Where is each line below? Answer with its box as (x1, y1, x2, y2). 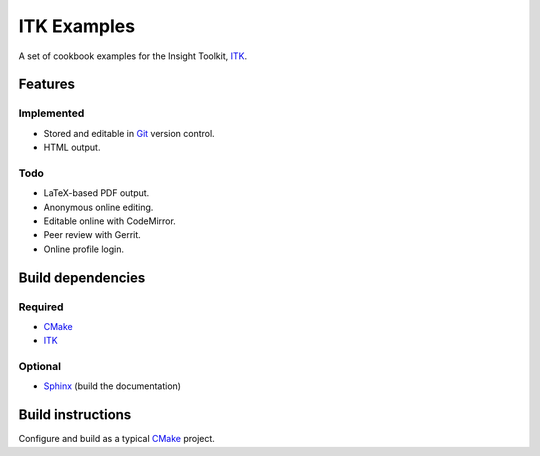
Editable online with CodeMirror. (43, 215, 177, 227)
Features (18, 76, 75, 93)
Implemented (18, 106, 85, 120)
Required (18, 300, 64, 314)
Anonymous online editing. (43, 201, 154, 213)
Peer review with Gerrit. (43, 229, 142, 241)
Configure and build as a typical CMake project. (18, 433, 215, 445)
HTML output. (43, 141, 101, 154)
